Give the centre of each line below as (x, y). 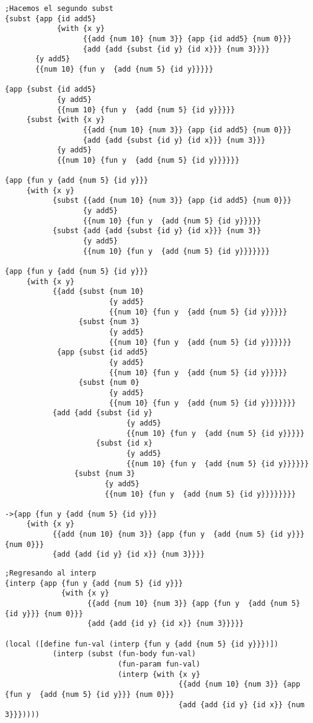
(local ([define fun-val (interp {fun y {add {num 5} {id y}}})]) (142, 644)
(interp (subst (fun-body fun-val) (124, 654)
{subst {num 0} (109, 383)
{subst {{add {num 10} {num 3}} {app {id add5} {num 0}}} (172, 201)
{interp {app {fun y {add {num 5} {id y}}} (94, 583)
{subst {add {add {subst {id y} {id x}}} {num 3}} (157, 231)
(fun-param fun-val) (159, 664)
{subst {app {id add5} (51, 19)
